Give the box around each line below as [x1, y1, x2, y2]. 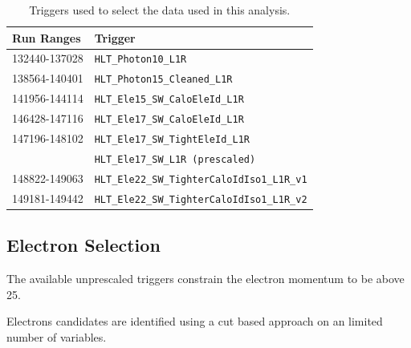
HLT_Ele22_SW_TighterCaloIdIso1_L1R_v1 [94, 173, 307, 185]
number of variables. [6, 328, 107, 345]
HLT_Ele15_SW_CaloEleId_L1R [94, 94, 244, 106]
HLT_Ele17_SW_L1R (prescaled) [94, 153, 256, 165]
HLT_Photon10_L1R [94, 54, 187, 66]
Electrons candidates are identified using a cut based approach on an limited [6, 313, 383, 330]
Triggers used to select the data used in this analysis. [29, 2, 291, 18]
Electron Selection [6, 233, 161, 257]
